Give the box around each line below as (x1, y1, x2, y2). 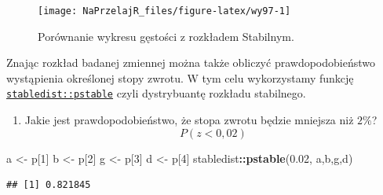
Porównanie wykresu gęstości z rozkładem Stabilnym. (38, 28, 294, 44)
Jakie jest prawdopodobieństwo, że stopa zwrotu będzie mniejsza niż (24, 112, 354, 128)
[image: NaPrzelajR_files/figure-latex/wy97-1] (38, 6, 291, 17)
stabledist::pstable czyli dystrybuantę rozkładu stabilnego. (6, 85, 306, 101)
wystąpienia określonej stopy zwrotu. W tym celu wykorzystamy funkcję (6, 69, 354, 86)
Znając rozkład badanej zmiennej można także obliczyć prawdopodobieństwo (6, 54, 375, 71)
